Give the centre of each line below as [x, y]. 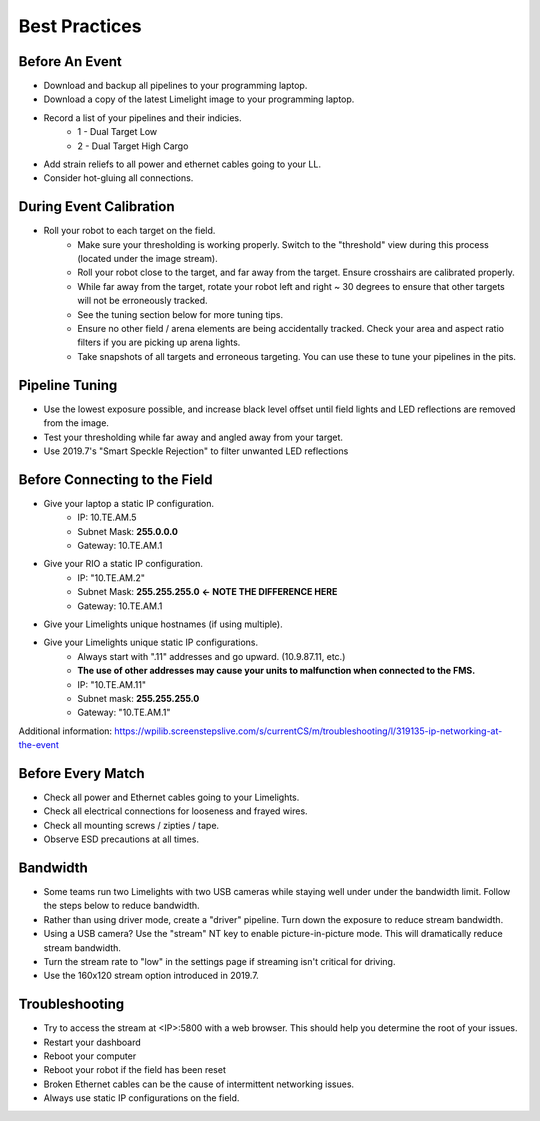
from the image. [76, 423]
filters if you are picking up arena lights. [159, 342]
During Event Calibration [96, 206]
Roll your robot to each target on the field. [129, 231]
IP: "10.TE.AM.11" [112, 684]
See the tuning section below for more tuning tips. [180, 314]
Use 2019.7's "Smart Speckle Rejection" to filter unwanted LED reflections [196, 451]
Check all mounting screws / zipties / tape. [131, 825]
